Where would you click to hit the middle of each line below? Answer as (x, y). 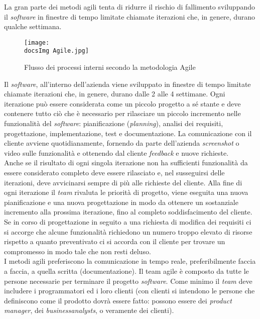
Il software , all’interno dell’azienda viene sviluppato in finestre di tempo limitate (127, 84)
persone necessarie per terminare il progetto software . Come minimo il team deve (128, 281)
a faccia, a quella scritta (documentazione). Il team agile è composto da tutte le (126, 271)
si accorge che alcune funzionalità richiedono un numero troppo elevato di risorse (128, 231)
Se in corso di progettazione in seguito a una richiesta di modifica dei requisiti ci (128, 222)
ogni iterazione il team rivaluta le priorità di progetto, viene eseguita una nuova (126, 192)
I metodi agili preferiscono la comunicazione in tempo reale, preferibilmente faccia (130, 261)
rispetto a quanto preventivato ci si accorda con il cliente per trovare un (115, 241)
